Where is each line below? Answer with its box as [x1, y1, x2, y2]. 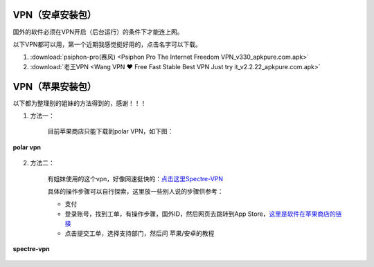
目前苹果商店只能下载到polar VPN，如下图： [47, 127, 174, 136]
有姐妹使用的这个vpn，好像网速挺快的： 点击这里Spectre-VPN [47, 174, 224, 183]
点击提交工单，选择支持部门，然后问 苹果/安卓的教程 [64, 229, 215, 237]
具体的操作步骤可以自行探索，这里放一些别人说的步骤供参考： [47, 187, 224, 195]
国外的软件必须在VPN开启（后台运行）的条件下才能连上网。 [12, 28, 184, 36]
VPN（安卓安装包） [12, 9, 97, 21]
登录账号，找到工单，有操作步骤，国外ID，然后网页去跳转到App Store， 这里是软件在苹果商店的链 [64, 210, 342, 218]
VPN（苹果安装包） [12, 80, 97, 93]
